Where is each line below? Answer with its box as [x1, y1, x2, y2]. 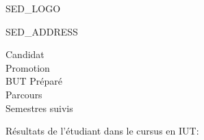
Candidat [5, 47, 44, 61]
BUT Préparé [5, 74, 62, 88]
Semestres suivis [5, 100, 73, 115]
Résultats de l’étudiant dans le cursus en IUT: [5, 124, 199, 138]
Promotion [5, 60, 50, 74]
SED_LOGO [5, 1, 61, 15]
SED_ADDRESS [5, 24, 78, 38]
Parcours [5, 87, 42, 101]
